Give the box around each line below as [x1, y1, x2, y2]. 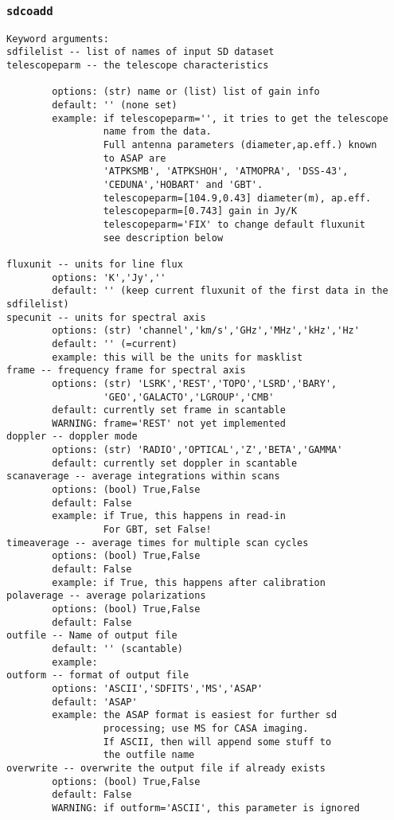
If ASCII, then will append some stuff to [103, 736, 332, 748]
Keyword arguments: [6, 33, 109, 45]
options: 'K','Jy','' [52, 271, 166, 283]
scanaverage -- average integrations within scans [6, 471, 280, 482]
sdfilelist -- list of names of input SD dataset [6, 46, 275, 58]
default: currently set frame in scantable [52, 404, 286, 416]
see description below [103, 232, 224, 244]
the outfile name [103, 749, 195, 761]
